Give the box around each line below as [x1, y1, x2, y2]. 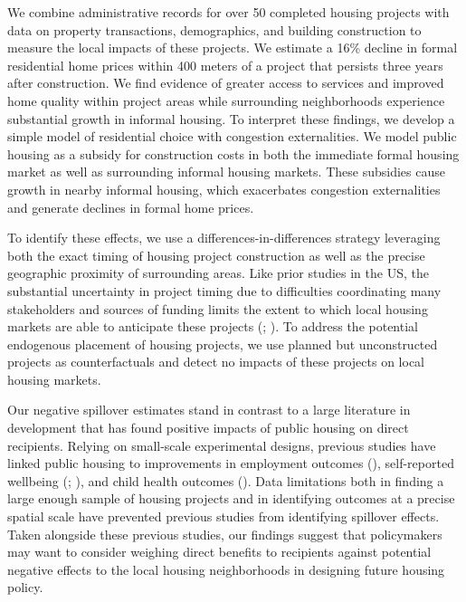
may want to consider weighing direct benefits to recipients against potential [7, 542, 432, 561]
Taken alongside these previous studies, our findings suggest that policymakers [7, 524, 442, 543]
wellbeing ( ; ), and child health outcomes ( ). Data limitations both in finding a [7, 471, 444, 490]
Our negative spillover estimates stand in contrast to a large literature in [7, 400, 411, 419]
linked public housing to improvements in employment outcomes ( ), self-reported [7, 454, 454, 473]
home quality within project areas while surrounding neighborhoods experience [7, 91, 445, 110]
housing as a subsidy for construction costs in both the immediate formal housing [7, 144, 460, 163]
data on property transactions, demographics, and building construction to [7, 20, 422, 39]
